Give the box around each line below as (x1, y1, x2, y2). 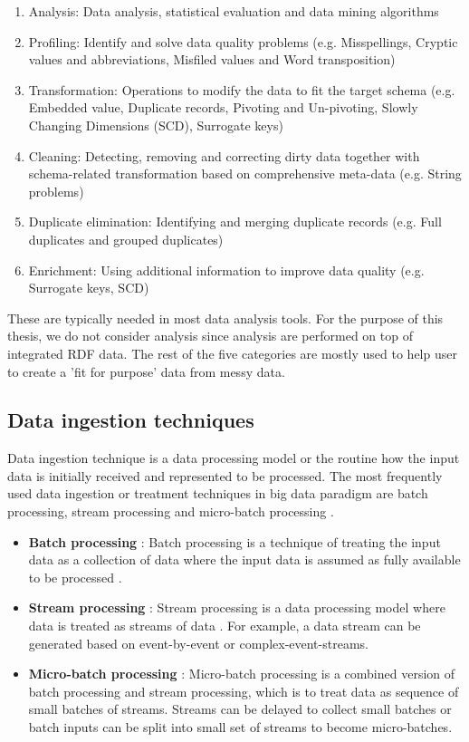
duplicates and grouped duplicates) (28, 229, 224, 248)
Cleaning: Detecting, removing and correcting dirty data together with (28, 146, 420, 165)
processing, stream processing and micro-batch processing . (7, 502, 334, 521)
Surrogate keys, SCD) (28, 278, 149, 297)
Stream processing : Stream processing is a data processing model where (28, 598, 445, 617)
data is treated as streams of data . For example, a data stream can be (28, 616, 421, 635)
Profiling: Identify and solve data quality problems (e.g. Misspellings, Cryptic (28, 32, 458, 51)
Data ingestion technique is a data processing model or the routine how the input (7, 448, 460, 467)
